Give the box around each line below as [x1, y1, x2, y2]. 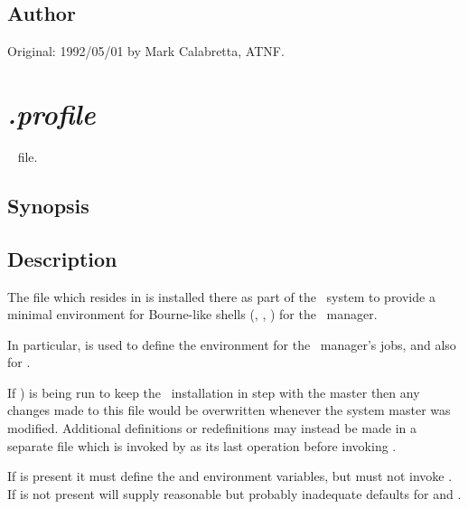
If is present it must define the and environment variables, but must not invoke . [7, 467, 453, 485]
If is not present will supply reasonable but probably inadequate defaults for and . [7, 484, 462, 503]
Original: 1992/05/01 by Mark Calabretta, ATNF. [7, 42, 285, 61]
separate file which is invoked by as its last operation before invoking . [7, 436, 397, 455]
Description [7, 244, 117, 272]
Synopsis [7, 191, 89, 219]
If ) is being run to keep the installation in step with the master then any [7, 382, 420, 401]
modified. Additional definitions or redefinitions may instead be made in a [7, 419, 417, 438]
